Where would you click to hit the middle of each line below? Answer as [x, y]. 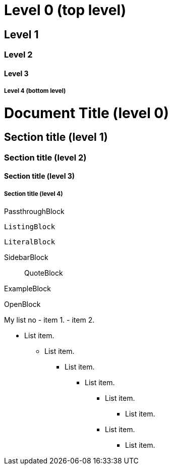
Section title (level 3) [40, 176]
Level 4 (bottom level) [35, 91]
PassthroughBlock [34, 212]
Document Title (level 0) [87, 113]
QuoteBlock [44, 273]
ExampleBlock [27, 289]
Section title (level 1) [56, 137]
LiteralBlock [30, 242]
